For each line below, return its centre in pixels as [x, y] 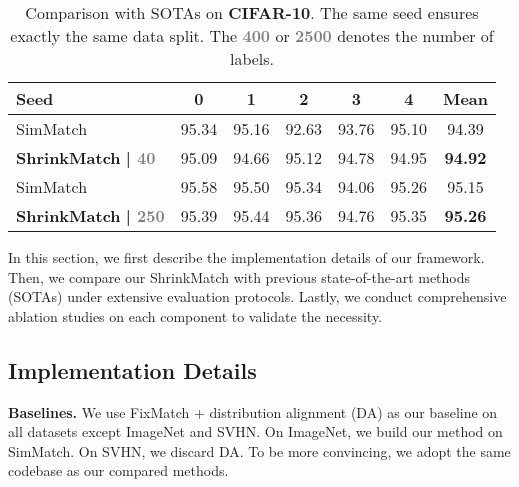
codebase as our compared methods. [118, 470]
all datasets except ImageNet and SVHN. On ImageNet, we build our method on [255, 431]
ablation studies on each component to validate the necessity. [195, 315]
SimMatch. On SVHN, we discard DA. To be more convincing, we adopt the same [259, 450]
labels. [252, 58]
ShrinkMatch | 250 [90, 215]
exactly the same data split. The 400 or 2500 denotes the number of [252, 35]
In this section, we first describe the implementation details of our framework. [246, 257]
